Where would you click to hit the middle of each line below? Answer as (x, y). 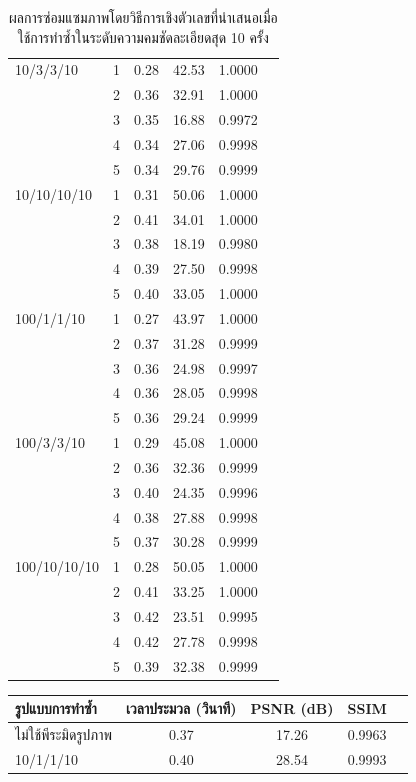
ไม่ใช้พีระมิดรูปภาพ (64, 734)
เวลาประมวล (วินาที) (181, 708)
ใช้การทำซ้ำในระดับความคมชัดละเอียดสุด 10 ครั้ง (143, 36)
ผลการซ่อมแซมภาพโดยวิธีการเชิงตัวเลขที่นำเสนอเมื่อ (143, 17)
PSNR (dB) (292, 708)
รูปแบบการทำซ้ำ (56, 708)
